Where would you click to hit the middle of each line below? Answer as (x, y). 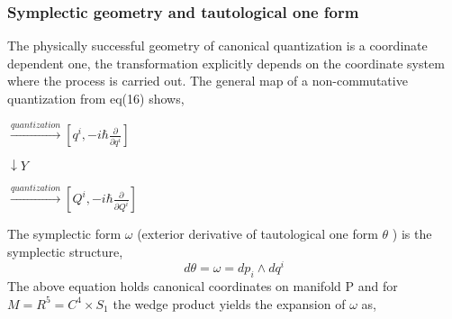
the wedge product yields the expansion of (229, 303)
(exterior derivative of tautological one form (258, 234)
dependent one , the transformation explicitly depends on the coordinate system (226, 63)
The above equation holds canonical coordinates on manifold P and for (203, 286)
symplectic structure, (65, 251)
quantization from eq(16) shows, (96, 98)
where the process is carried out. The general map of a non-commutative (208, 81)
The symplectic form (64, 234)
